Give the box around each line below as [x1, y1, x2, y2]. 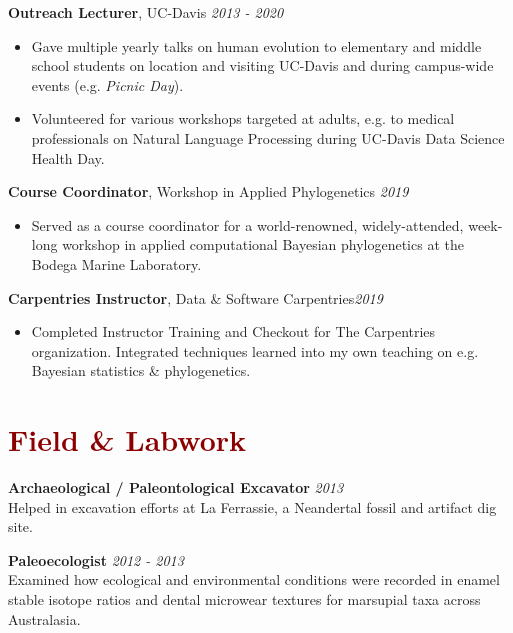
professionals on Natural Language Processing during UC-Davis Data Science [31, 127, 505, 148]
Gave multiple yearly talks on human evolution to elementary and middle [31, 35, 482, 56]
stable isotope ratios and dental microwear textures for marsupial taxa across [8, 589, 481, 609]
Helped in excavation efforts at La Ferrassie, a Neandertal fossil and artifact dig [8, 496, 497, 517]
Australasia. [8, 608, 81, 629]
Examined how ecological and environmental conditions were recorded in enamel [8, 569, 500, 590]
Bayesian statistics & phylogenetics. [31, 360, 251, 381]
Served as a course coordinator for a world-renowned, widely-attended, [31, 214, 464, 235]
